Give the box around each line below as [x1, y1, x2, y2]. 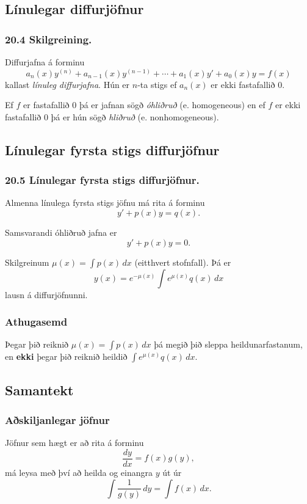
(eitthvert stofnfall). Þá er [134, 255, 231, 268]
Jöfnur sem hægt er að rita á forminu [5, 436, 144, 449]
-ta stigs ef [137, 78, 177, 90]
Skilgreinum [5, 255, 49, 268]
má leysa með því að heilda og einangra [5, 466, 153, 479]
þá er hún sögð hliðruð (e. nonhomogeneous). [51, 110, 219, 123]
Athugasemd [5, 314, 68, 329]
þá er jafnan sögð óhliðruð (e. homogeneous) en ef [79, 98, 265, 111]
